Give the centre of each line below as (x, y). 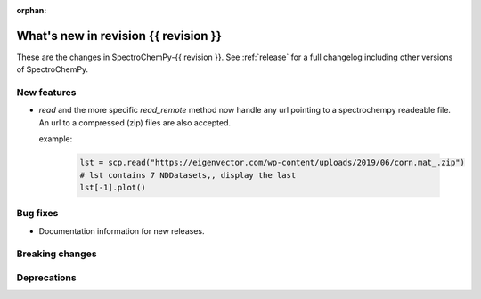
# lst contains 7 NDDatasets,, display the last (188, 175)
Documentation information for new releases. (122, 230)
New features (46, 93)
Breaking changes (57, 254)
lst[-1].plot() (113, 187)
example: (56, 139)
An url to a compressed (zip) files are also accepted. (135, 122)
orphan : (32, 10)
